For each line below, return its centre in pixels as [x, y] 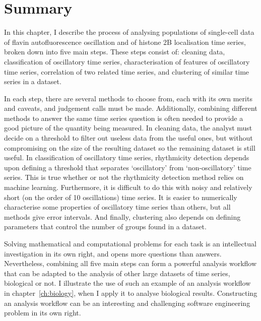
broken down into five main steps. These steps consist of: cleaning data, [115, 52]
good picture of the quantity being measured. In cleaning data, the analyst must [128, 128]
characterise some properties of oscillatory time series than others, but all [117, 207]
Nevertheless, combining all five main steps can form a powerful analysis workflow [130, 263]
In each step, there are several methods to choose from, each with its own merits [128, 98]
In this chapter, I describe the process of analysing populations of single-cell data [129, 32]
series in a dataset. [33, 81]
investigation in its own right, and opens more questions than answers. [113, 253]
